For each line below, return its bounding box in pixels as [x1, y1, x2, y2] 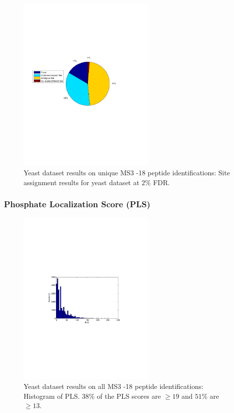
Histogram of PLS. [24, 390, 80, 401]
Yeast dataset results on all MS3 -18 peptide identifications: [24, 381, 204, 391]
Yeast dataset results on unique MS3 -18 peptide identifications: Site [24, 167, 230, 177]
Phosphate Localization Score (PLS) [4, 198, 150, 210]
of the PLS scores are [97, 390, 161, 401]
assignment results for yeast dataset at [24, 177, 140, 187]
